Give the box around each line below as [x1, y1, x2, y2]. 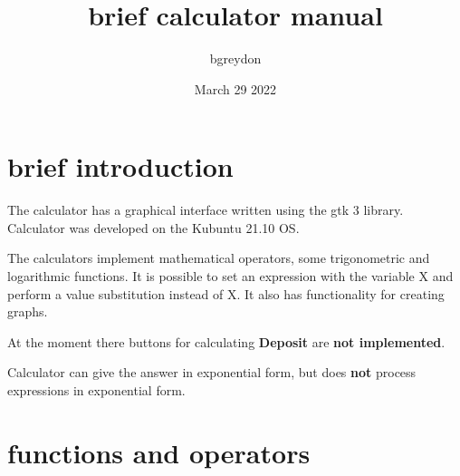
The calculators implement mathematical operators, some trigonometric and [7, 248, 430, 267]
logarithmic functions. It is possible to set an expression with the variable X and [7, 267, 454, 286]
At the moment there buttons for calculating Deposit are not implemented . [7, 332, 446, 351]
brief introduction [7, 148, 234, 185]
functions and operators [7, 433, 311, 471]
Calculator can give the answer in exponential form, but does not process [7, 363, 417, 382]
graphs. [7, 302, 48, 321]
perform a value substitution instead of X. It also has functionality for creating [7, 284, 445, 303]
